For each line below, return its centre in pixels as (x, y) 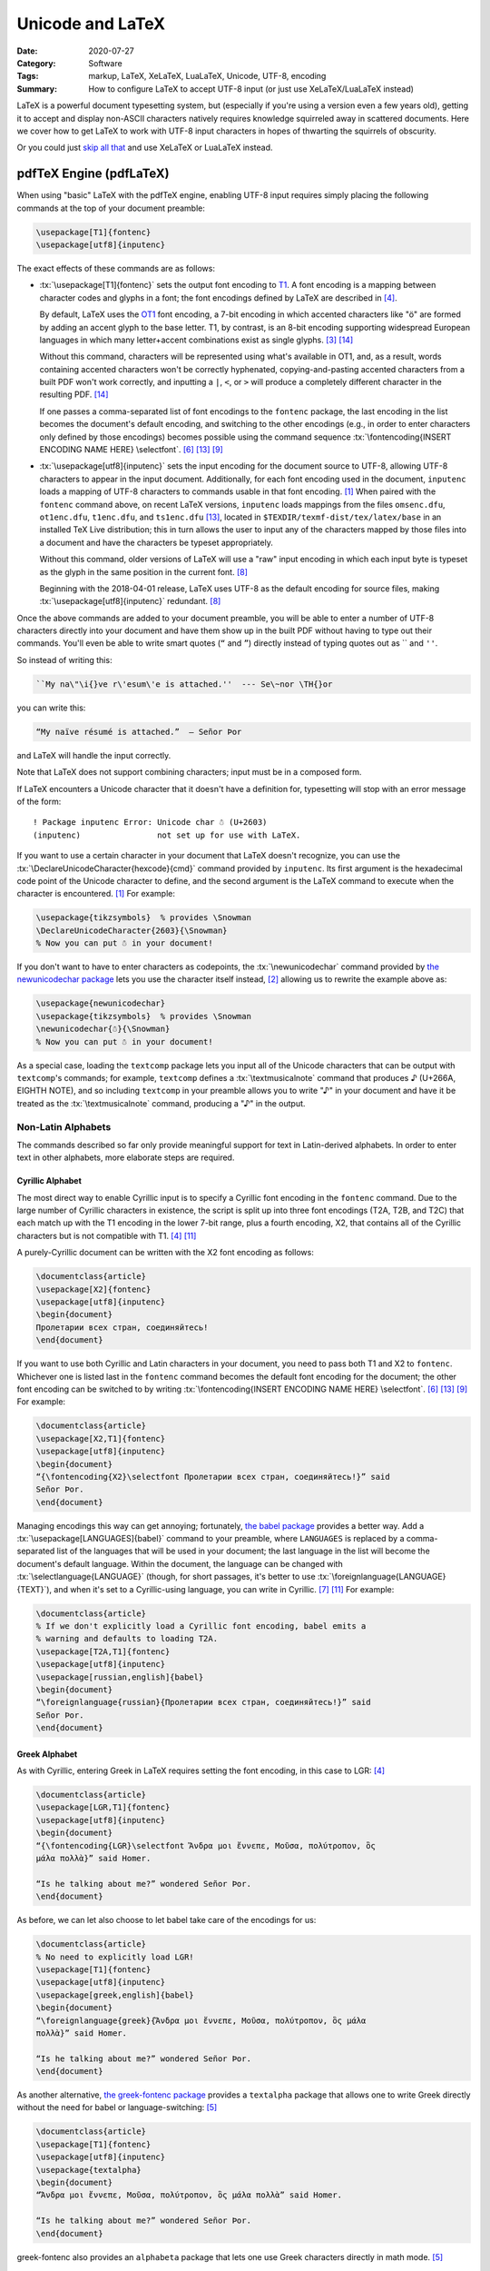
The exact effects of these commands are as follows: (116, 268)
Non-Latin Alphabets (64, 1126)
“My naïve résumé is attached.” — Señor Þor (139, 732)
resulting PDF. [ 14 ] (74, 394)
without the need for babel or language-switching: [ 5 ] (117, 2107)
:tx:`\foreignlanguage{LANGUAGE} (382, 1577)
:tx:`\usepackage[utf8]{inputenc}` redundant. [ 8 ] (130, 601)
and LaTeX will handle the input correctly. (94, 755)
